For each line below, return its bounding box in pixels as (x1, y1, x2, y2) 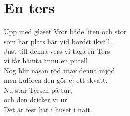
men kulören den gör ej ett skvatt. (4, 75, 108, 85)
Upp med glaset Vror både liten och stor (4, 26, 127, 37)
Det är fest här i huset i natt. (4, 104, 92, 114)
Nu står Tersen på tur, (4, 84, 72, 95)
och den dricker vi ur (4, 94, 67, 105)
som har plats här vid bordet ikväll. (4, 36, 112, 46)
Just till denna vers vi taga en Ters (4, 46, 110, 56)
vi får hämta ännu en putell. (4, 55, 89, 65)
